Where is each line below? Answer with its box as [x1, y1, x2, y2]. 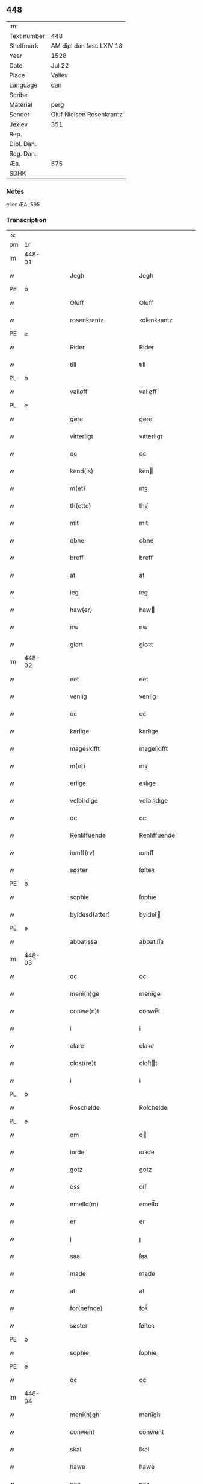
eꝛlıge [139, 779, 156, 788]
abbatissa [70, 938, 98, 946]
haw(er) [70, 606, 93, 614]
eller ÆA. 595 [6, 201, 40, 208]
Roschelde [70, 1104, 100, 1112]
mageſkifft [139, 745, 168, 753]
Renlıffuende [139, 831, 176, 839]
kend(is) [70, 467, 94, 476]
